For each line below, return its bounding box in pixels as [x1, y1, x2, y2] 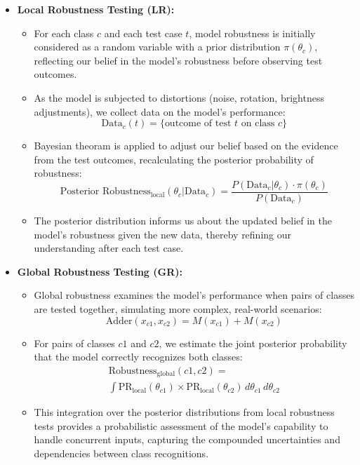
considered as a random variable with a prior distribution [34, 39, 281, 54]
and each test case [104, 25, 182, 40]
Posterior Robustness [60, 187, 151, 197]
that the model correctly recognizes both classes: [34, 349, 243, 364]
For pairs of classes [34, 335, 115, 350]
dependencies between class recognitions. [34, 446, 209, 461]
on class [241, 119, 275, 129]
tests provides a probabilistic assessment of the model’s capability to [34, 418, 328, 433]
